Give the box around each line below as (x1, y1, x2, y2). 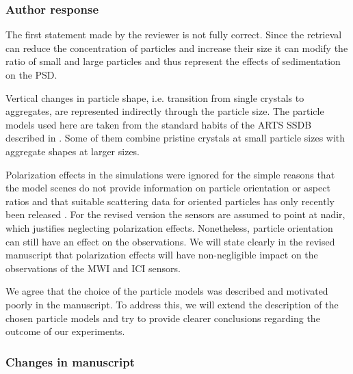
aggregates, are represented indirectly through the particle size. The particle (5, 104, 324, 118)
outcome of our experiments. (5, 324, 125, 338)
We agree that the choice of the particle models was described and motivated (5, 284, 328, 298)
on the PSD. (5, 68, 57, 81)
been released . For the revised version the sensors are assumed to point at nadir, (5, 207, 345, 222)
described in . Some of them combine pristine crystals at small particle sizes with (5, 131, 345, 145)
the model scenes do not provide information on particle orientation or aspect (5, 181, 330, 195)
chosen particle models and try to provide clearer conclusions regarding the (5, 310, 320, 325)
